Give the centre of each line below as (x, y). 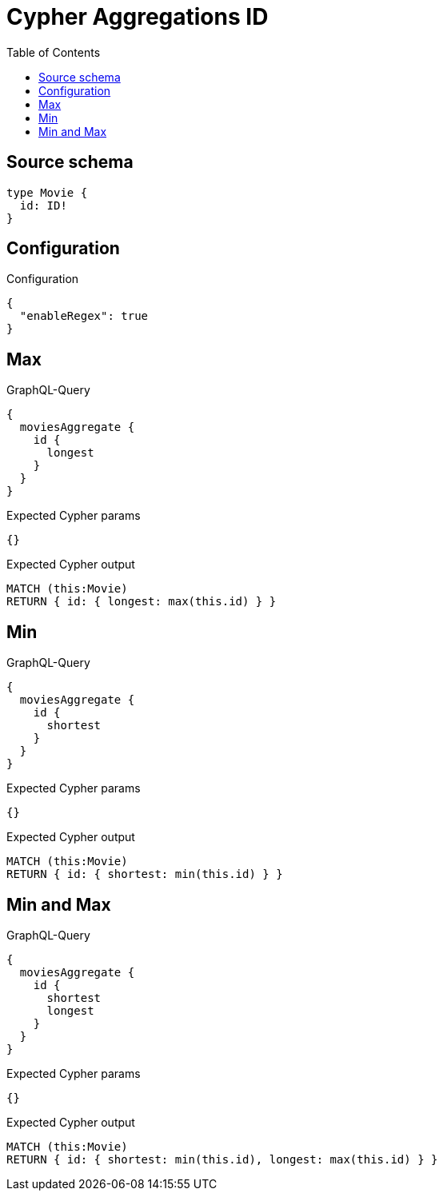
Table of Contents (54, 52)
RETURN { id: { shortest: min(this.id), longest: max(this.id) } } (222, 1159)
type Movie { (47, 192)
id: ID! (43, 205)
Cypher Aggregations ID (138, 17)
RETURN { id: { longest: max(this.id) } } (142, 602)
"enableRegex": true (84, 316)
